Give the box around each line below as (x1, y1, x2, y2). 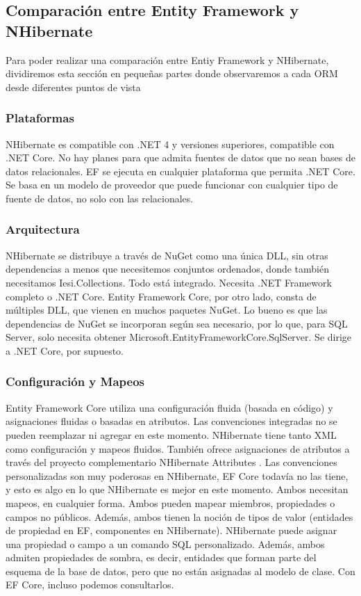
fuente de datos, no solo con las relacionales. (6, 191, 194, 205)
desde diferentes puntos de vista (6, 79, 141, 94)
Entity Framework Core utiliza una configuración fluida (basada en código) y (6, 400, 333, 414)
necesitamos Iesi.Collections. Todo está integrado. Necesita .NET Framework (6, 275, 332, 289)
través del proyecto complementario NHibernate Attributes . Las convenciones (6, 455, 337, 469)
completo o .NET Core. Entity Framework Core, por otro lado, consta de (6, 289, 317, 303)
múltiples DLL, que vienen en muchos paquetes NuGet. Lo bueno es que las (6, 303, 328, 317)
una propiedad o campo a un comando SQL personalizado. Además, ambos (6, 536, 325, 551)
